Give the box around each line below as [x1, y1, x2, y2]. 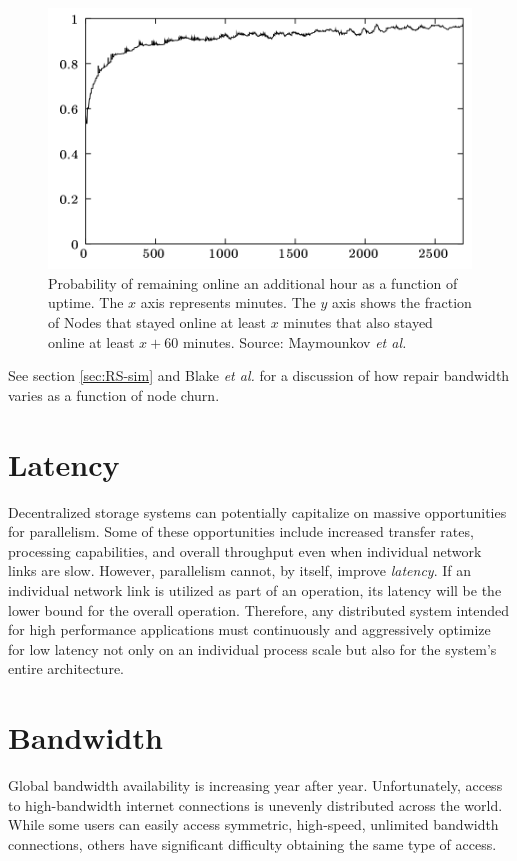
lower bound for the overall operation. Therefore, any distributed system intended [8, 599, 510, 620]
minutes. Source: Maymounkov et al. [182, 331, 407, 352]
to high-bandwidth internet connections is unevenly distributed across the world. [8, 794, 503, 815]
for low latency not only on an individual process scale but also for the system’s [8, 638, 497, 659]
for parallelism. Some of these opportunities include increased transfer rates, [8, 521, 474, 542]
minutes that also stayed [283, 312, 433, 333]
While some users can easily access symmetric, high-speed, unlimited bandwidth [8, 814, 499, 835]
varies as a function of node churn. [8, 384, 220, 405]
